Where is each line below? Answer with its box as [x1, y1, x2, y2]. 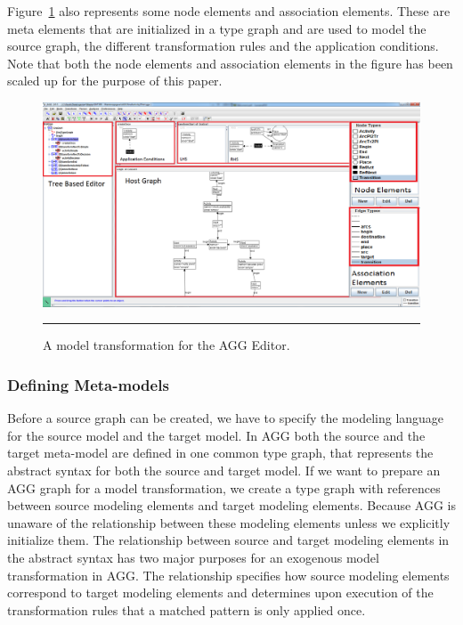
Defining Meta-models [7, 373, 169, 395]
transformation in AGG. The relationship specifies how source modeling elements [7, 565, 450, 584]
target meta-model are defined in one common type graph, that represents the [7, 443, 434, 462]
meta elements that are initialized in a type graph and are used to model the [7, 19, 426, 37]
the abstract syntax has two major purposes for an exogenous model [7, 548, 379, 566]
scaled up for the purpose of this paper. [7, 71, 223, 90]
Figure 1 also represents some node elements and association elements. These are [7, 2, 451, 20]
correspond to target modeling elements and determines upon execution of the [7, 583, 434, 602]
